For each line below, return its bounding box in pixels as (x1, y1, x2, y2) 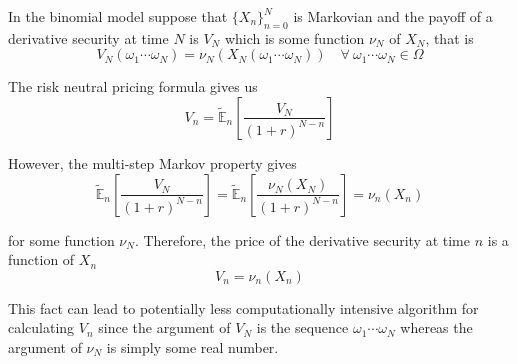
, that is (425, 27, 474, 48)
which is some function (224, 27, 365, 48)
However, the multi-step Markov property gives (8, 152, 297, 173)
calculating (8, 317, 75, 338)
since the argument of (98, 317, 231, 338)
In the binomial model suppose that (8, 6, 228, 26)
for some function (8, 229, 115, 250)
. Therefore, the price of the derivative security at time (134, 229, 470, 250)
